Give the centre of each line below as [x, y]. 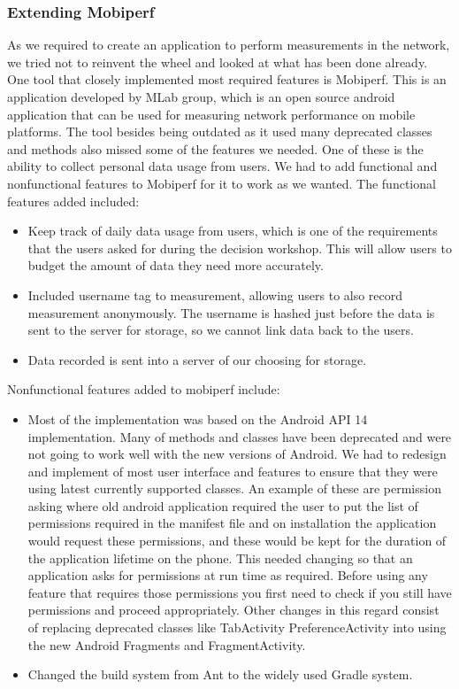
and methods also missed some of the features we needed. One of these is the [215, 148]
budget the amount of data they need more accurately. [176, 265]
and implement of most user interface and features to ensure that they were [233, 471]
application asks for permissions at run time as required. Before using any [228, 575]
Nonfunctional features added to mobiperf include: [144, 389]
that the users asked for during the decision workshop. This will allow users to [240, 248]
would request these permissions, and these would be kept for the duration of [237, 541]
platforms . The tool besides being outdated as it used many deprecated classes [220, 132]
